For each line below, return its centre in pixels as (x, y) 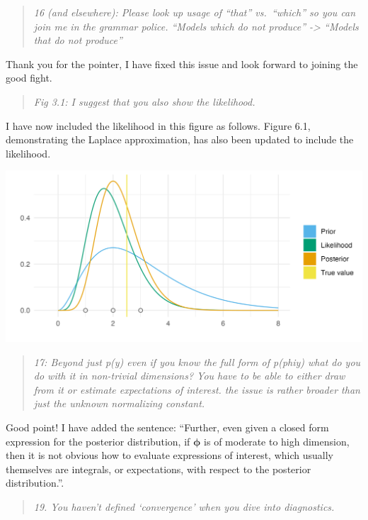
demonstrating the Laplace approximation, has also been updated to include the (180, 139)
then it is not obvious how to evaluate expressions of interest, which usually (169, 455)
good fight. (29, 78)
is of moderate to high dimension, (277, 441)
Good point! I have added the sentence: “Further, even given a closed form (167, 427)
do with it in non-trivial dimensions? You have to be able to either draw (189, 376)
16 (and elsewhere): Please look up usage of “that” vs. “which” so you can (195, 12)
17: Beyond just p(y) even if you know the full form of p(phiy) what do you (197, 361)
